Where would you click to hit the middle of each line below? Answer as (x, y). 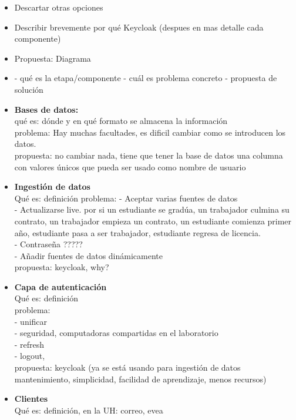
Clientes (31, 399)
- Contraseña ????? (48, 244)
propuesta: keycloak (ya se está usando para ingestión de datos (127, 367)
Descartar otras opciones (59, 7)
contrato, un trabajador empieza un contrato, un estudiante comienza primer (153, 221)
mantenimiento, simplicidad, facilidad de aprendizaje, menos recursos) (140, 379)
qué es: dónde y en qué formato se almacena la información (121, 121)
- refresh (29, 344)
